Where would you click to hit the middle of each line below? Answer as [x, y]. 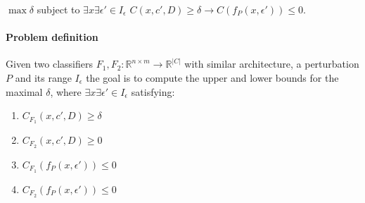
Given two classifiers [50, 64]
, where [66, 91]
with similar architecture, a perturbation [272, 64]
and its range [43, 77]
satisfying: [153, 91]
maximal [24, 91]
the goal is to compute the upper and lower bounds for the [212, 77]
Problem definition [52, 37]
